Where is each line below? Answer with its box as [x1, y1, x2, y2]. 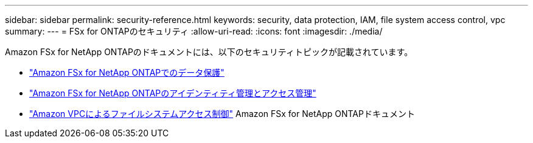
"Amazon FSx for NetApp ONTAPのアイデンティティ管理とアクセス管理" [29, 88, 316, 98]
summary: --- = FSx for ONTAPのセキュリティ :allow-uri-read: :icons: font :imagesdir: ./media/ [5, 26, 383, 36]
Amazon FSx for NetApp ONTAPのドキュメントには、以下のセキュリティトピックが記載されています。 [5, 47, 413, 57]
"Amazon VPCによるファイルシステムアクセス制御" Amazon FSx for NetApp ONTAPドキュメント [29, 108, 415, 119]
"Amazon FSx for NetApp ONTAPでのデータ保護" [29, 67, 225, 78]
